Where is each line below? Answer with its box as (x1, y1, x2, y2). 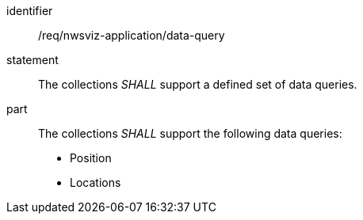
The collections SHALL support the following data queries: (38, 127, 342, 140)
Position (70, 151, 112, 165)
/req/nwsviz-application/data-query (38, 28, 225, 42)
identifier (6, 4, 53, 17)
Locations (70, 176, 121, 189)
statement (6, 53, 59, 66)
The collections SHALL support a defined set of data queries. (38, 78, 357, 91)
